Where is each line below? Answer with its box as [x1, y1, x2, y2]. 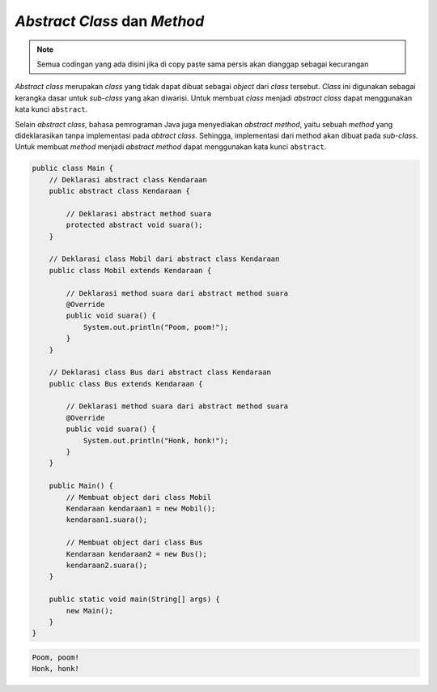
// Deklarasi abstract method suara [66, 209, 212, 218]
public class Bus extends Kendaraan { [49, 379, 203, 388]
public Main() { [49, 481, 113, 490]
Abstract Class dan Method [15, 12, 205, 30]
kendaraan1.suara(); [66, 515, 148, 524]
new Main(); [66, 606, 113, 615]
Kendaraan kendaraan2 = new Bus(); [66, 549, 208, 558]
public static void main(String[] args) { [49, 595, 220, 604]
